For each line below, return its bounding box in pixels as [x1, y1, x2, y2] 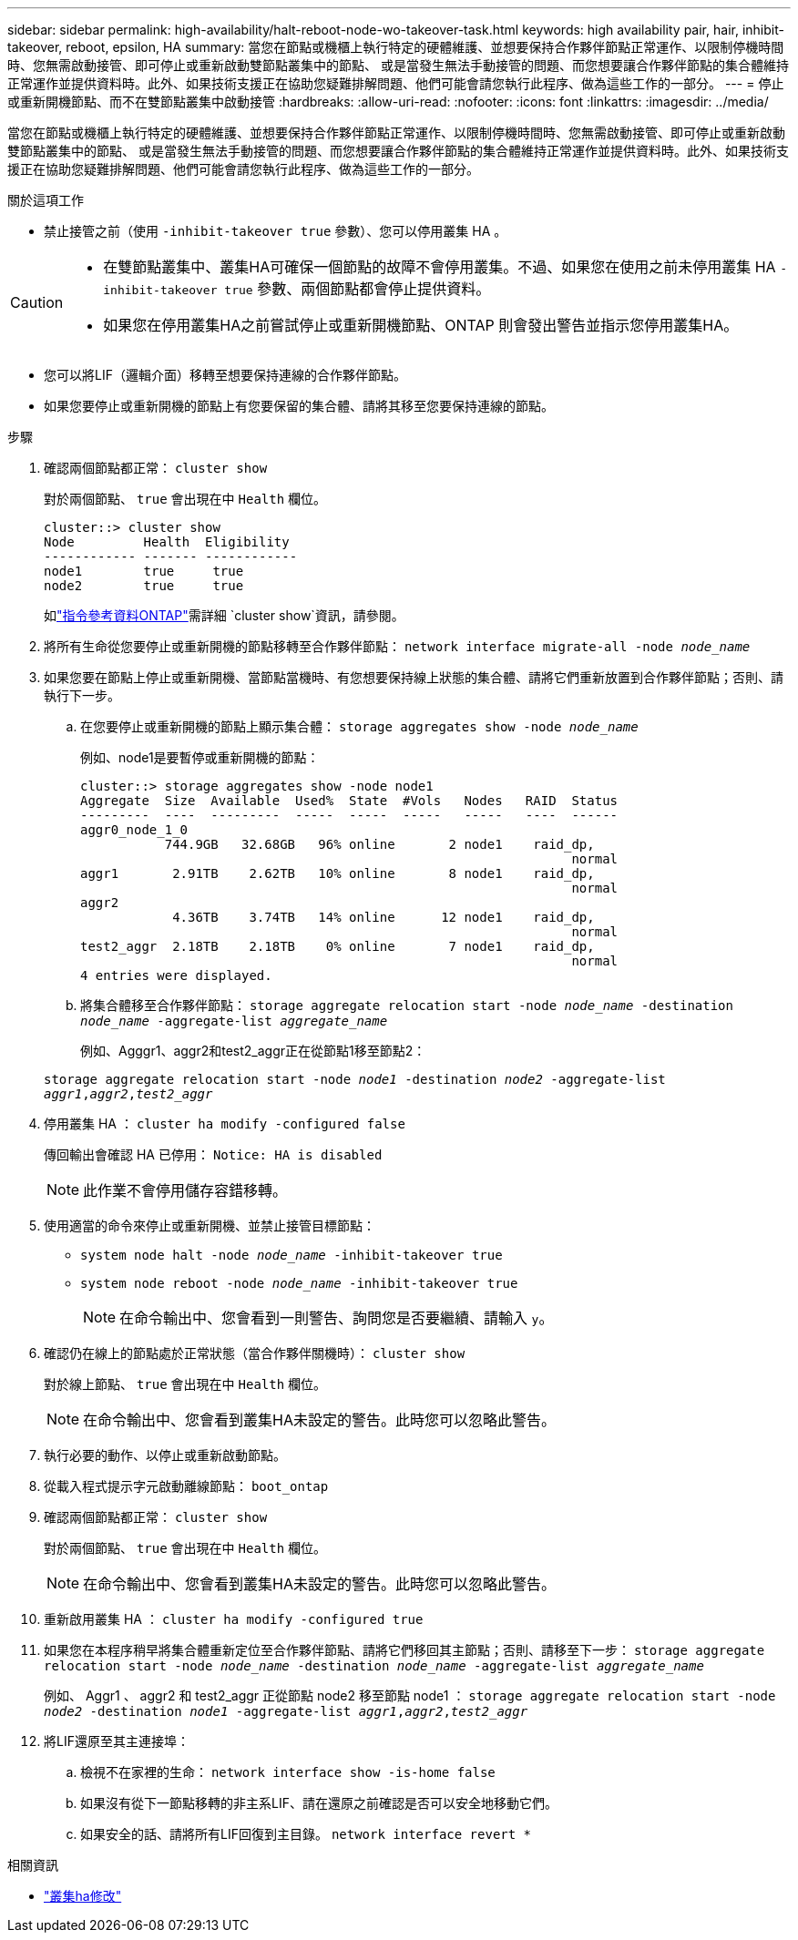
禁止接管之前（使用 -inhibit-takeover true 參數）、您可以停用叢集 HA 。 [44, 223, 507, 239]
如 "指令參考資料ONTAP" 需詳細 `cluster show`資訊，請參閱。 [44, 608, 404, 623]
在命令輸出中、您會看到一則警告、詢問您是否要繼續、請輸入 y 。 [119, 1309, 554, 1327]
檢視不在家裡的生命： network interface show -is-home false [80, 1764, 496, 1780]
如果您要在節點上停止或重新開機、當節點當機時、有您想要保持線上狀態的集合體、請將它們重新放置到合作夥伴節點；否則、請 [44, 669, 783, 685]
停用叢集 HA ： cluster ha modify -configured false [44, 1116, 405, 1131]
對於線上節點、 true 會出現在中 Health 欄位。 [44, 1376, 327, 1392]
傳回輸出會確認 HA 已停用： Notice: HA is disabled [44, 1147, 383, 1162]
